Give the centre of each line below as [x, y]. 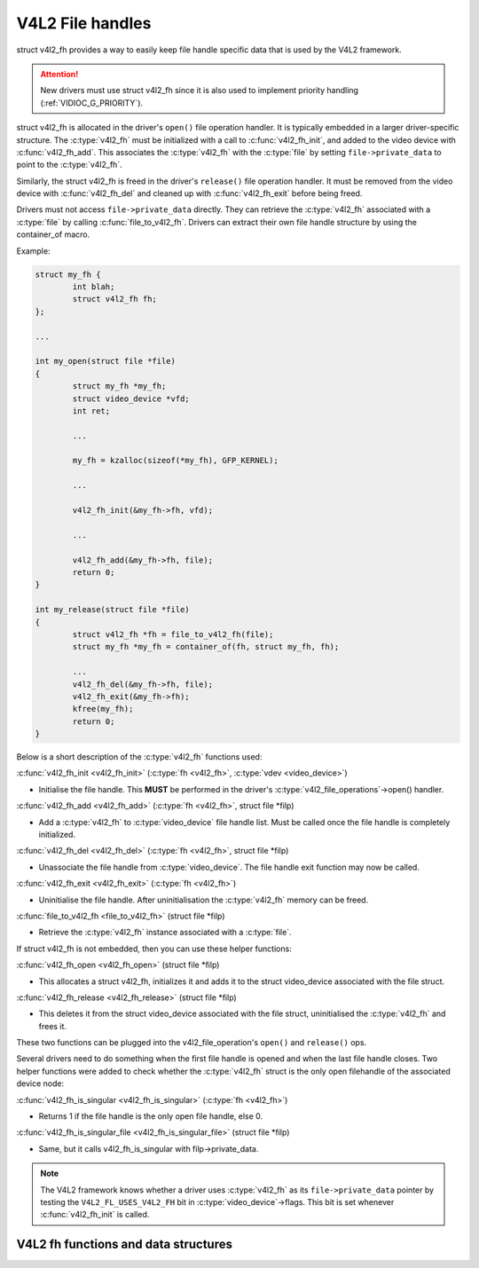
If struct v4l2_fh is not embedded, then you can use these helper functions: [154, 949]
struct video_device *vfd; [131, 398]
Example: [33, 251]
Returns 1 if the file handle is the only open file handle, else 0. [151, 1116]
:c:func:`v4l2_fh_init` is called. [95, 1215]
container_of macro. [53, 234]
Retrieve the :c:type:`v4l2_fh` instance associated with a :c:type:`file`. [165, 933]
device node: [40, 1083]
